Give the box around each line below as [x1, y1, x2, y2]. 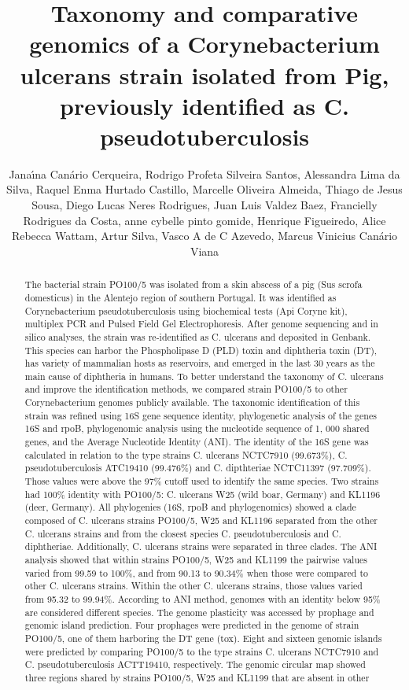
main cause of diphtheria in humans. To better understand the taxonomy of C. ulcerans [24, 369, 384, 382]
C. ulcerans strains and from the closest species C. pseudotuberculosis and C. [24, 526, 341, 540]
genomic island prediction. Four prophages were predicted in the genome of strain [24, 618, 359, 632]
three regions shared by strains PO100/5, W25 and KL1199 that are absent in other [24, 670, 370, 684]
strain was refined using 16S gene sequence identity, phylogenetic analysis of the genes [24, 408, 377, 422]
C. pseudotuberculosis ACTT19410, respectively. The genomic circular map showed [24, 658, 366, 671]
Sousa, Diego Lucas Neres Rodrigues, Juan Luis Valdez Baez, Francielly [31, 197, 378, 213]
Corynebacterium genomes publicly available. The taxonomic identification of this [24, 396, 360, 409]
